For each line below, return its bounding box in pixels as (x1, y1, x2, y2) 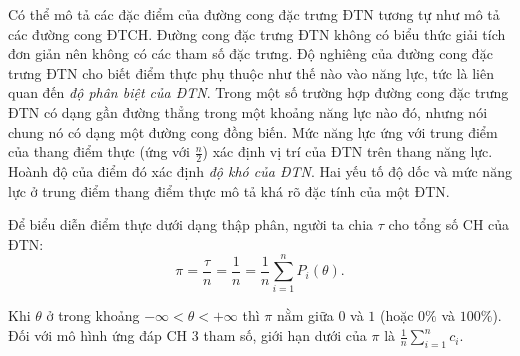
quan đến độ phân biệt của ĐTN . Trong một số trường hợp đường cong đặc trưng (8, 82, 509, 103)
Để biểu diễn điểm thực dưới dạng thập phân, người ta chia (8, 214, 374, 235)
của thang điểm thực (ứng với (8, 141, 191, 162)
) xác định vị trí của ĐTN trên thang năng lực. (202, 141, 493, 162)
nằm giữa (276, 305, 334, 326)
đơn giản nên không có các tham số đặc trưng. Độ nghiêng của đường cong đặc (8, 43, 493, 64)
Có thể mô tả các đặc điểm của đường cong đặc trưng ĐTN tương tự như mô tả (8, 4, 500, 24)
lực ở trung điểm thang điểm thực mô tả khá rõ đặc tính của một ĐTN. (8, 180, 450, 201)
